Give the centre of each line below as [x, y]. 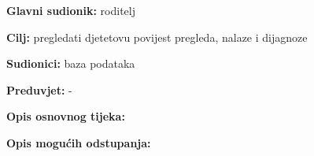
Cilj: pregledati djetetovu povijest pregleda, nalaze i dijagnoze [157, 37]
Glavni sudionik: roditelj [71, 10]
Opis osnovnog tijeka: [66, 116]
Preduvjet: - [39, 89]
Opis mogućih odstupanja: [79, 142]
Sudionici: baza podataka [71, 63]
